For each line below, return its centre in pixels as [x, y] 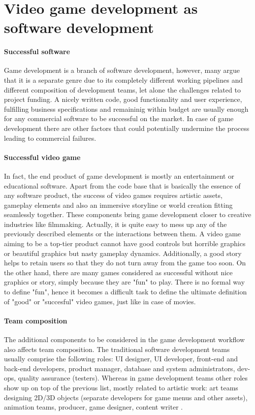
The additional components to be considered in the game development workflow [125, 339]
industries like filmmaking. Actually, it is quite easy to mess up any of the [115, 224]
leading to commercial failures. [50, 138]
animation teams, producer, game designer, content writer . [94, 407]
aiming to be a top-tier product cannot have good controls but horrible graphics [125, 243]
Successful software [37, 51]
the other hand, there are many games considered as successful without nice [118, 272]
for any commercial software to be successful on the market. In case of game [119, 118]
